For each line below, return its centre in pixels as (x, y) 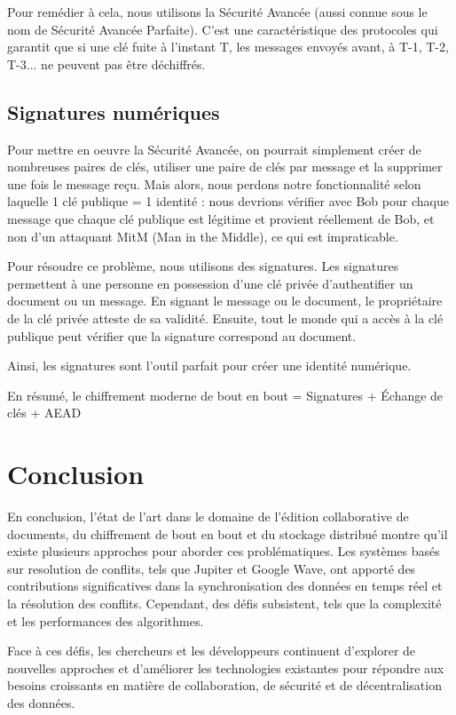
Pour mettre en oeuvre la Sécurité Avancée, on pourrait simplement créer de (214, 149)
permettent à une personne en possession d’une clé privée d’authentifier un (210, 283)
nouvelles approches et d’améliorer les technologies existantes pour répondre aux (226, 667)
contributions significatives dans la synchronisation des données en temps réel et (225, 586)
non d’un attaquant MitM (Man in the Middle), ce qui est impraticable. (203, 236)
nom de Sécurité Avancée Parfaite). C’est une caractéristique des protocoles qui (223, 29)
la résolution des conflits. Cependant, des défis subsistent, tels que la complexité (224, 603)
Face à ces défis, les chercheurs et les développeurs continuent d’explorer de (212, 651)
